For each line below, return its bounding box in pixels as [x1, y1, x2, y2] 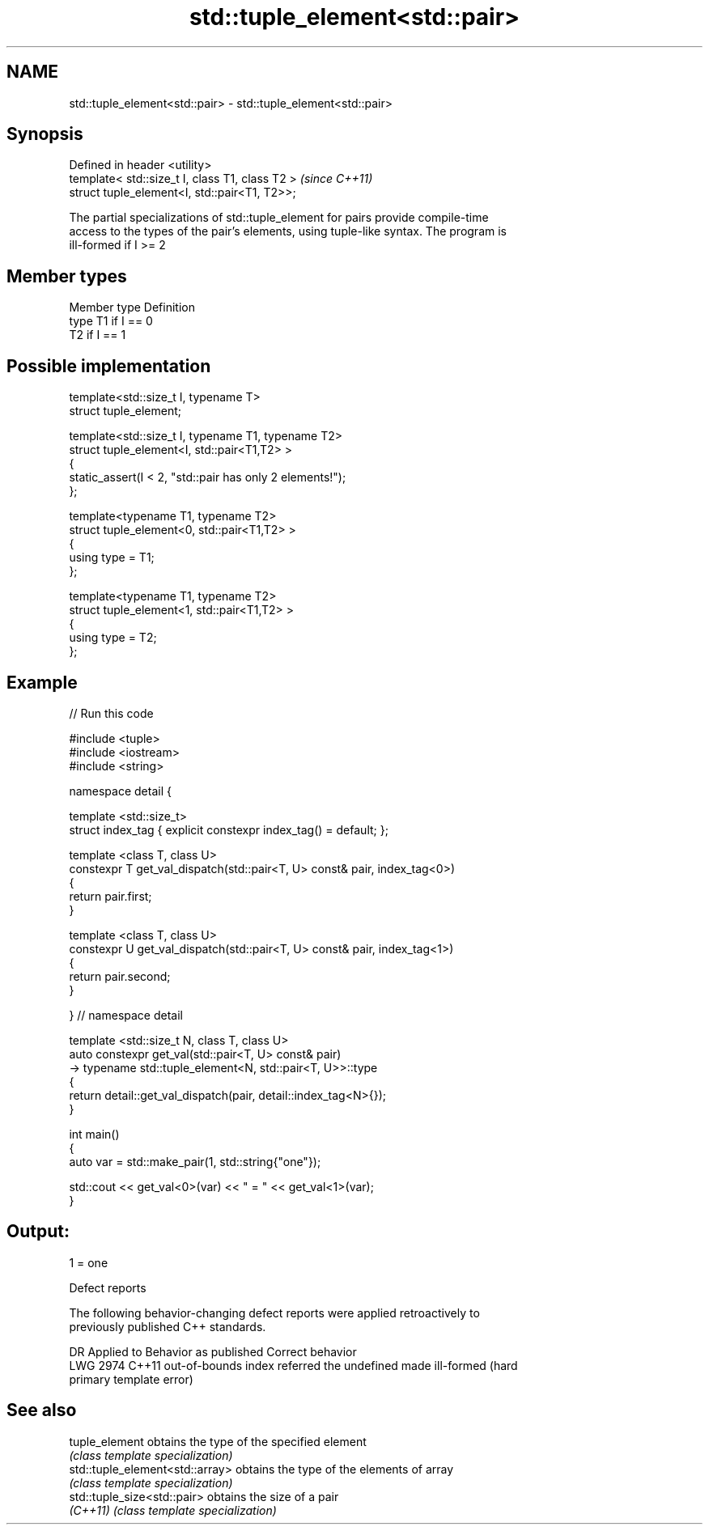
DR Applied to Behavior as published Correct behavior [69, 1344, 357, 1359]
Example [6, 672, 78, 693]
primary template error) [69, 1372, 193, 1386]
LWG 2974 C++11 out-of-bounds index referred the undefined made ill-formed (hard [69, 1358, 518, 1372]
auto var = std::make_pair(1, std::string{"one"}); [69, 1154, 321, 1168]
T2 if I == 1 [69, 328, 126, 342]
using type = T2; [69, 630, 157, 645]
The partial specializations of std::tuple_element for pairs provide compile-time [69, 210, 489, 225]
